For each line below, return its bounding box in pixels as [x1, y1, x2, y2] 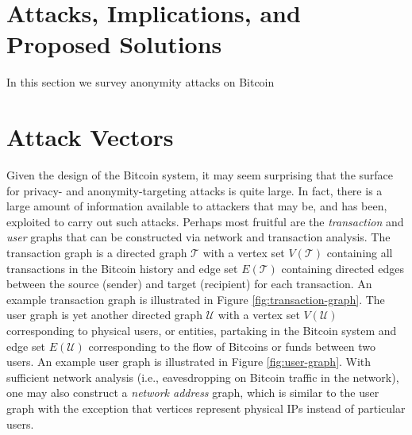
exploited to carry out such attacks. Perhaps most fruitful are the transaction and [6, 213, 404, 229]
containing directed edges [281, 260, 404, 276]
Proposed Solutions [6, 28, 222, 60]
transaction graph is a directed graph [6, 244, 187, 260]
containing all [326, 244, 393, 260]
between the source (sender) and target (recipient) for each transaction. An [6, 275, 372, 292]
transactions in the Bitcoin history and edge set [6, 260, 238, 276]
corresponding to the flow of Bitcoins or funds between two [88, 337, 376, 354]
